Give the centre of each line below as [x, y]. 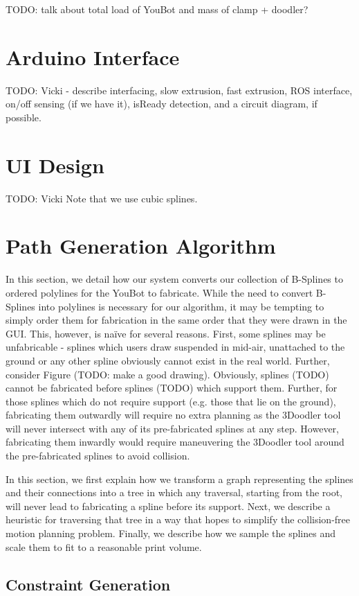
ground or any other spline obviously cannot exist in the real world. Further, [168, 360]
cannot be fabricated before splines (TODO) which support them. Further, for [172, 388]
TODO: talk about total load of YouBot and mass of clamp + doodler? [157, 9]
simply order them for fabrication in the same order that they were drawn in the [176, 320]
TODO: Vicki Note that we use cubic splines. [102, 198]
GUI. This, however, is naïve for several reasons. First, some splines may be [166, 333]
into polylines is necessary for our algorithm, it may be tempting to [181, 306]
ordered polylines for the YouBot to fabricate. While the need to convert [159, 292]
